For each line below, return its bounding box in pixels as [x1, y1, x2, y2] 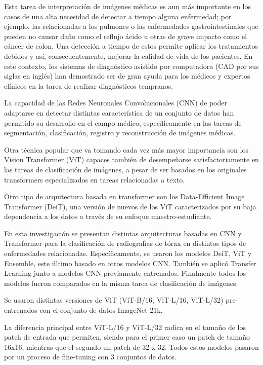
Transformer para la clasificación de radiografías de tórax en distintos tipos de [4, 238, 246, 248]
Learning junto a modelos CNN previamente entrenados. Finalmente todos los [4, 268, 246, 278]
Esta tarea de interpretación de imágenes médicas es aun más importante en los [4, 1, 251, 11]
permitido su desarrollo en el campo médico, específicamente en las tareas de [4, 117, 242, 128]
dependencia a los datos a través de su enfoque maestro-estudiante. [4, 211, 212, 222]
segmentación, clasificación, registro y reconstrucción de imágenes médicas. [4, 127, 236, 138]
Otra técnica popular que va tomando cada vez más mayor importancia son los [4, 144, 248, 155]
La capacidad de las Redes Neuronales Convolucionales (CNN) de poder [4, 97, 227, 108]
